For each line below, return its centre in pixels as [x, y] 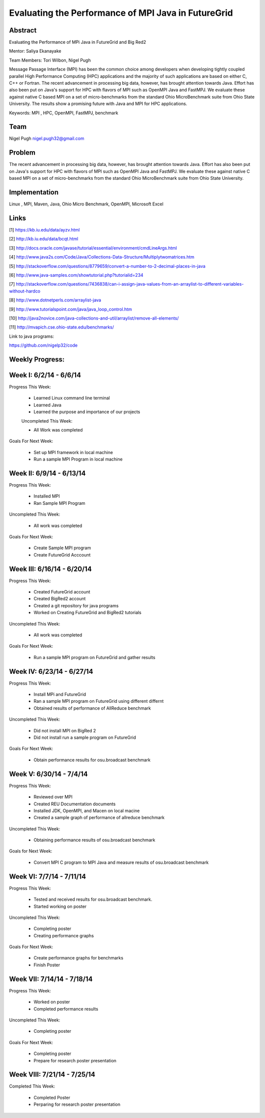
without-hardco [25, 291]
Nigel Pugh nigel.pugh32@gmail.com [47, 138]
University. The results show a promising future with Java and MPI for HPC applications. [98, 104]
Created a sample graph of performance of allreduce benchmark [99, 818]
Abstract [23, 30]
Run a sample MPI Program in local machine [78, 459]
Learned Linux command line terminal [72, 398]
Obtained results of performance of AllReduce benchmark [92, 708]
